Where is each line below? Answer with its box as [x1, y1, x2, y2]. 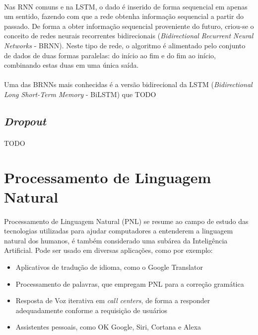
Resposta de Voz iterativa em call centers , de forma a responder [15, 295, 210, 306]
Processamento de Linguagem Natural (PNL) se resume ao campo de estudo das [4, 216, 249, 226]
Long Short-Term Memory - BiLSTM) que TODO [4, 89, 156, 99]
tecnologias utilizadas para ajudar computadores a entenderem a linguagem [4, 225, 233, 236]
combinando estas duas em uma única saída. [4, 60, 139, 70]
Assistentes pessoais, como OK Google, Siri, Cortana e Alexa [15, 322, 201, 332]
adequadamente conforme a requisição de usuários [15, 305, 168, 315]
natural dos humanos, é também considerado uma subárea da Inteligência [4, 235, 228, 245]
